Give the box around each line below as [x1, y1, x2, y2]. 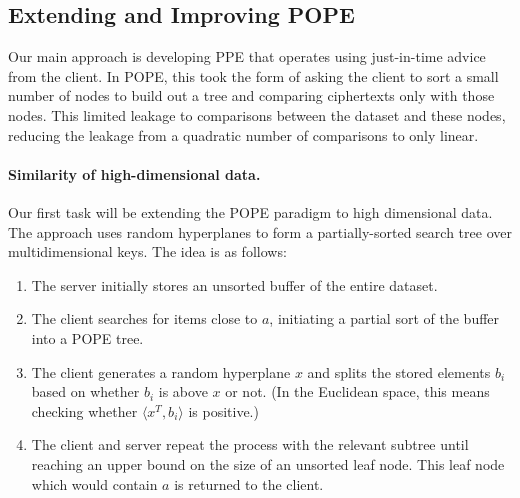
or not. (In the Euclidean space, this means [225, 381, 490, 402]
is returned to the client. [174, 473, 324, 494]
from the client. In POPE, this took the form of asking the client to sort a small [8, 65, 499, 86]
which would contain [31, 473, 158, 494]
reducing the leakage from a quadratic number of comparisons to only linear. [8, 124, 479, 145]
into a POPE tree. [31, 327, 144, 348]
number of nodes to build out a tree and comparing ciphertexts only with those [8, 85, 495, 106]
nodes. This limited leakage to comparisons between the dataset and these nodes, [8, 104, 506, 125]
